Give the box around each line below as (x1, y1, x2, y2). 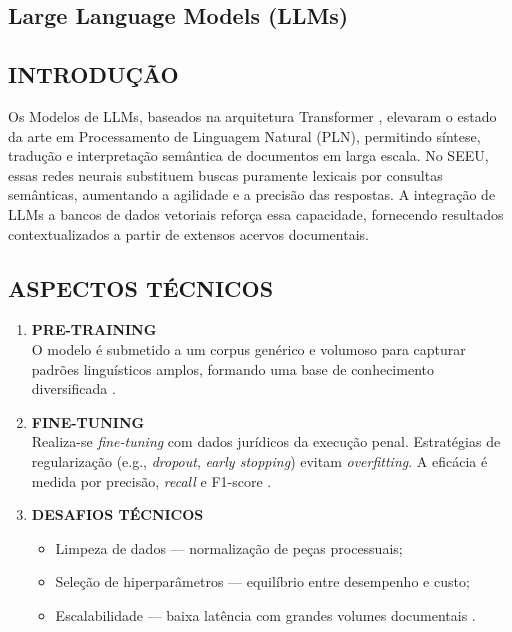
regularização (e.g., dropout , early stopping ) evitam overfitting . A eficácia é (31, 450, 488, 471)
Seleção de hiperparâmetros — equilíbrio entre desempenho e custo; (55, 571, 470, 592)
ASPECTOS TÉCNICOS (8, 272, 274, 303)
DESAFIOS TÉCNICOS (31, 504, 204, 525)
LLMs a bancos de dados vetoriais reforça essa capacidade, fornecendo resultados (8, 203, 504, 224)
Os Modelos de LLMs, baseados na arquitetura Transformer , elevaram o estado (8, 105, 497, 126)
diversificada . (31, 378, 116, 399)
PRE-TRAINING (31, 319, 157, 340)
